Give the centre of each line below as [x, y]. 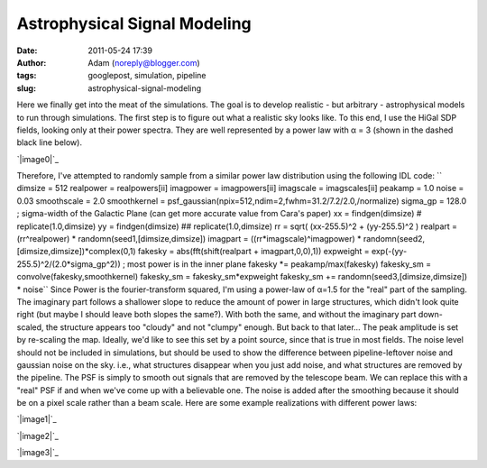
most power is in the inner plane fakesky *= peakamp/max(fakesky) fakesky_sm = [279, 264]
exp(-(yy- [389, 252]
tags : [27, 76]
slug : [26, 88]
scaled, [30, 327]
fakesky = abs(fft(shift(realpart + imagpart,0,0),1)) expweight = [253, 252]
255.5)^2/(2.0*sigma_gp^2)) [69, 264]
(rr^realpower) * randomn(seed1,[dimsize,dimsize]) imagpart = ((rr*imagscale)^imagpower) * [189, 239]
